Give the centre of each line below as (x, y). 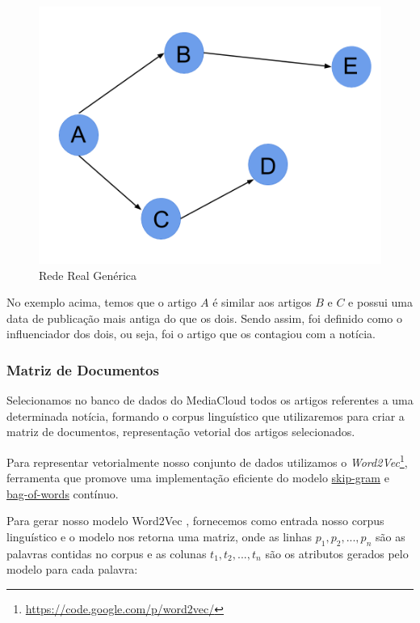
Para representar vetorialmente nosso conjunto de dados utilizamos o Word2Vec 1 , (207, 460)
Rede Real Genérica (88, 275)
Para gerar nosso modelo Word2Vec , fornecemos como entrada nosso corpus (195, 521)
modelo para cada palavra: (72, 569)
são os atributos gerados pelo (337, 553)
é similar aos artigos (262, 302)
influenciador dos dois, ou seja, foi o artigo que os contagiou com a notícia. (191, 334)
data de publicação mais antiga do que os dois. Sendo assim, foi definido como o (204, 318)
